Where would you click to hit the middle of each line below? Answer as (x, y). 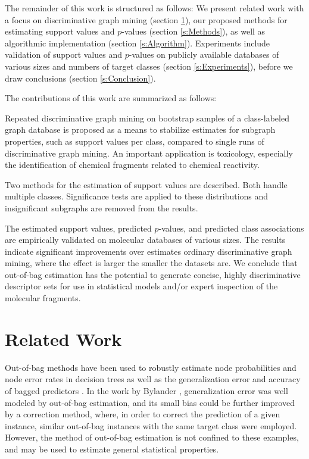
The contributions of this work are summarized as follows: (111, 98)
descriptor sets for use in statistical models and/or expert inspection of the (141, 286)
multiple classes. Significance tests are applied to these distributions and (137, 196)
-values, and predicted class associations (231, 228)
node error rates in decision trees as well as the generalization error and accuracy (153, 379)
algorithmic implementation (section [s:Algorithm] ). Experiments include (138, 43)
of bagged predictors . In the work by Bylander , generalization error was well (146, 390)
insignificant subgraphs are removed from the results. (102, 207)
